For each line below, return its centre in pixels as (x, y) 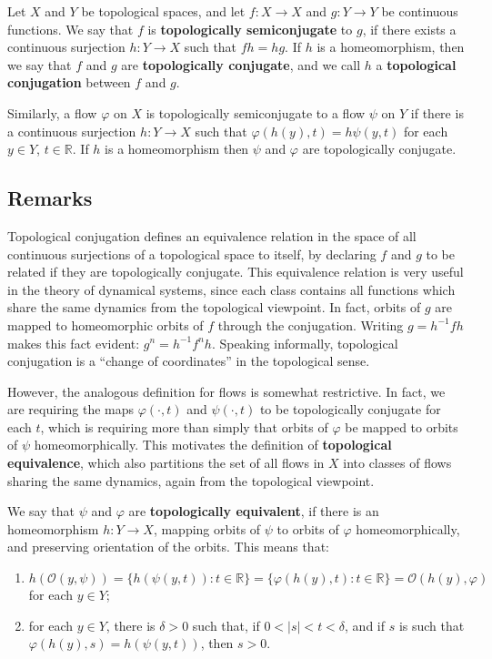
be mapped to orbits (402, 426)
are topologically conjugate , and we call (241, 64)
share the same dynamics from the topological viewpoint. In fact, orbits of (214, 307)
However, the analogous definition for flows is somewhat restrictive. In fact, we (226, 391)
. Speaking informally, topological (305, 343)
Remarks (50, 198)
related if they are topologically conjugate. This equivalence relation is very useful (236, 272)
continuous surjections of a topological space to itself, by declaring (192, 253)
